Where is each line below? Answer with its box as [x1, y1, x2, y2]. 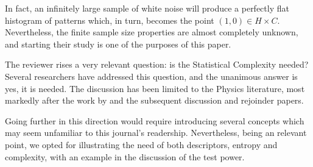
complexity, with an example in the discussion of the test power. [5, 150, 245, 163]
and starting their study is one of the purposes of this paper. [5, 37, 231, 50]
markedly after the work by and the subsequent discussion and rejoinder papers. [5, 94, 304, 107]
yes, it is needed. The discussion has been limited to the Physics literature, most [5, 82, 305, 94]
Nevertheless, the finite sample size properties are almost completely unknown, [5, 26, 298, 38]
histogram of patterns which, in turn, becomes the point [5, 13, 214, 26]
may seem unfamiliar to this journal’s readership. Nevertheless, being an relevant [5, 126, 307, 139]
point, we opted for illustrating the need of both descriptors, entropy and [5, 138, 278, 151]
